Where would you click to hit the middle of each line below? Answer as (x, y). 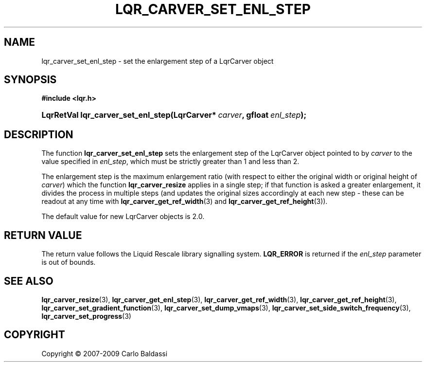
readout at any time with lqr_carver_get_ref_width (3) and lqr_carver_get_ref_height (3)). (185, 201)
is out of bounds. (69, 262)
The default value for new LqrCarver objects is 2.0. (123, 217)
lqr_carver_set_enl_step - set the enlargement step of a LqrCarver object (158, 61)
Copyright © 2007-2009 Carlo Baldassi (105, 353)
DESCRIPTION (39, 134)
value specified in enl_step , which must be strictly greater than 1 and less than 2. (170, 162)
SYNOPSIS (30, 80)
